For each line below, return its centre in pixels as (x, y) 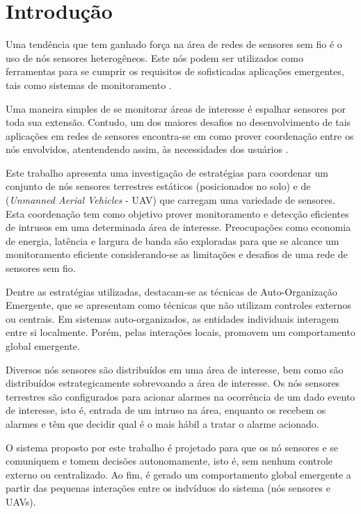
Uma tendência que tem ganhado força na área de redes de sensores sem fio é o (174, 44)
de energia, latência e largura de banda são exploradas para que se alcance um (173, 240)
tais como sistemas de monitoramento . (89, 85)
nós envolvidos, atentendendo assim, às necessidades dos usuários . (147, 149)
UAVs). (21, 501)
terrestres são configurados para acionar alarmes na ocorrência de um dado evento (180, 396)
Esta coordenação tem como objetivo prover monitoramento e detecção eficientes (177, 213)
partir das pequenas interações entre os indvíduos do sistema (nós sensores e (168, 488)
